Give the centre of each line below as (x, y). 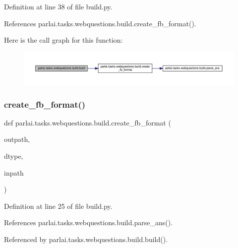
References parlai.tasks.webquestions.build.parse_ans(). (88, 222)
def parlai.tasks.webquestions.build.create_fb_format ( (88, 122)
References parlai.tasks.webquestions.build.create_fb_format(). (100, 23)
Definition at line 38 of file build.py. (58, 6)
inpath (14, 172)
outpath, (17, 139)
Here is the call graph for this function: (63, 40)
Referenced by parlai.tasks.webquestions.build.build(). (86, 239)
